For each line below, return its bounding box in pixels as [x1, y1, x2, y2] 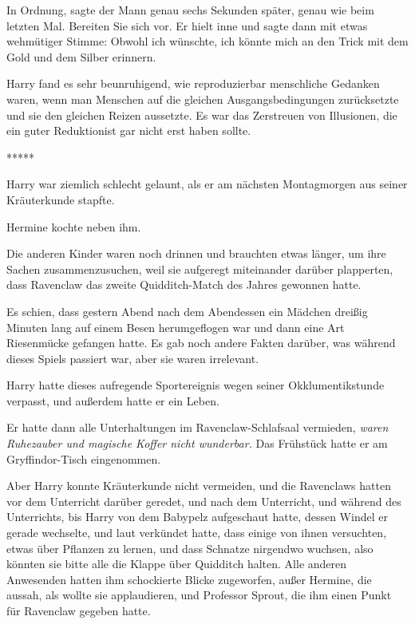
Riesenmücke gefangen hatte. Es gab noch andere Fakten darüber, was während [6, 334, 396, 351]
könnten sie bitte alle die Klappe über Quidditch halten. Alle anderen [6, 555, 347, 572]
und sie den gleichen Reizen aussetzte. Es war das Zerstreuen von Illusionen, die [6, 106, 397, 123]
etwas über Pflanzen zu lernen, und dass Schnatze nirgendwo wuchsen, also [6, 539, 373, 556]
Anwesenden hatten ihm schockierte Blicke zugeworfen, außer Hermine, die [6, 571, 372, 587]
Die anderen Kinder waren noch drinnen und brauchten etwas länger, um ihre [6, 245, 386, 262]
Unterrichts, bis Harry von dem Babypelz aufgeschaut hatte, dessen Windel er [6, 508, 388, 525]
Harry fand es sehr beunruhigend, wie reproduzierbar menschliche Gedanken [6, 75, 380, 92]
